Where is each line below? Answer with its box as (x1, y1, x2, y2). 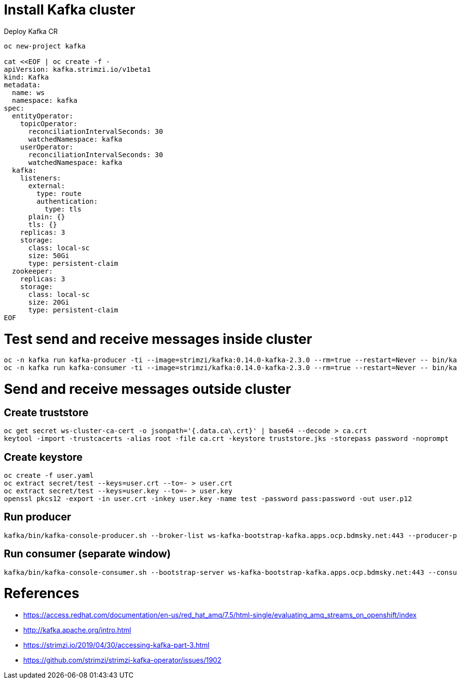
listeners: (20, 174, 61, 182)
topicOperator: (20, 119, 77, 128)
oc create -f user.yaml (4, 472, 94, 480)
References (4, 585, 79, 602)
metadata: (4, 81, 41, 89)
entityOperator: (12, 112, 74, 120)
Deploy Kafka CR (4, 27, 58, 35)
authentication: (36, 197, 98, 205)
